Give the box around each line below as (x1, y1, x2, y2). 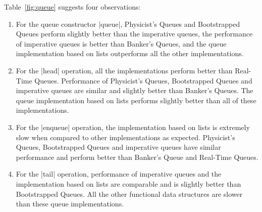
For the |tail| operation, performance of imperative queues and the (16, 168, 222, 179)
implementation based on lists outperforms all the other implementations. (16, 48, 244, 59)
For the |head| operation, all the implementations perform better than (16, 65, 233, 75)
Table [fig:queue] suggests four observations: (4, 2, 141, 12)
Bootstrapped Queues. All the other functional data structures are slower (16, 188, 243, 199)
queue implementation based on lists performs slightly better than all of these (16, 95, 256, 105)
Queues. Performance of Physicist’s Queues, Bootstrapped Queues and (34, 75, 252, 86)
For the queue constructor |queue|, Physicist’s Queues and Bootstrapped (16, 18, 240, 29)
